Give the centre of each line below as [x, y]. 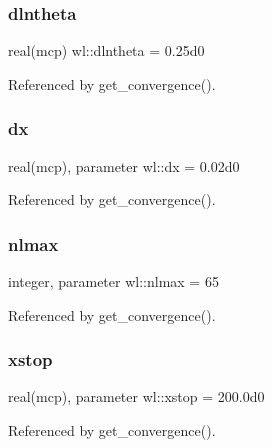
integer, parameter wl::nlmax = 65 [113, 281]
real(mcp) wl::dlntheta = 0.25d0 [106, 50]
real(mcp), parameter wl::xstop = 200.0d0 [136, 396]
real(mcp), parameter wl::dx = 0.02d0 [124, 165]
